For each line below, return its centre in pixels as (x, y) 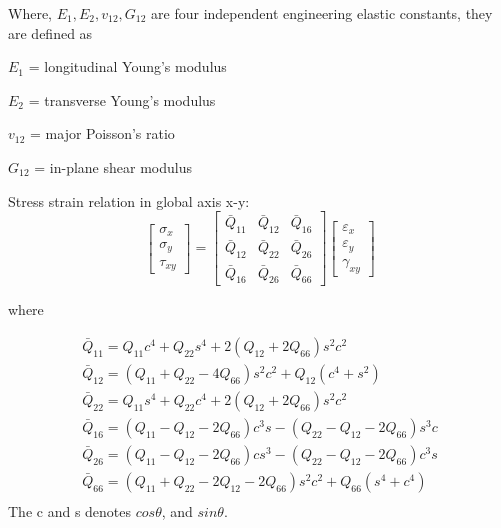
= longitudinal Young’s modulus (127, 66)
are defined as (50, 32)
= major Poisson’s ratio (102, 133)
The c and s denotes (70, 511)
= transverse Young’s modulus (122, 99)
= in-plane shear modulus (113, 166)
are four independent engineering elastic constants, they (322, 13)
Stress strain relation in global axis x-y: (129, 200)
